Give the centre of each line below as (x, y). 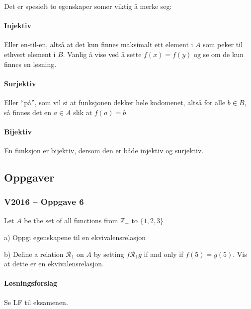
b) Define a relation (34, 254)
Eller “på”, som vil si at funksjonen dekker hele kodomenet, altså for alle (115, 102)
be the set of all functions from (71, 220)
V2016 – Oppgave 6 (44, 202)
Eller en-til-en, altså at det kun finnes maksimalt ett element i (99, 44)
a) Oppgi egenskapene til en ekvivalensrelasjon (75, 237)
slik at (83, 112)
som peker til (223, 44)
